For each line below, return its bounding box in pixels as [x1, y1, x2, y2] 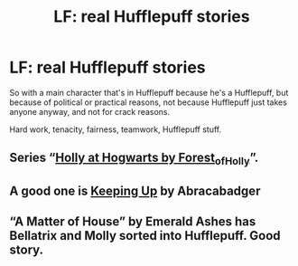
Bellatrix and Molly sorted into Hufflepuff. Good [9, 228, 282, 243]
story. [9, 242, 43, 258]
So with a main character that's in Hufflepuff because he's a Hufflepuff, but [9, 87, 289, 98]
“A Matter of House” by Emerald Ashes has [9, 214, 256, 230]
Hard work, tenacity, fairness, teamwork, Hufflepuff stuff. [9, 124, 222, 135]
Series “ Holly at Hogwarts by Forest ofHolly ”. [9, 150, 259, 168]
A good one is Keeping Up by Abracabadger [9, 183, 261, 198]
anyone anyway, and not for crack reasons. [9, 106, 171, 117]
